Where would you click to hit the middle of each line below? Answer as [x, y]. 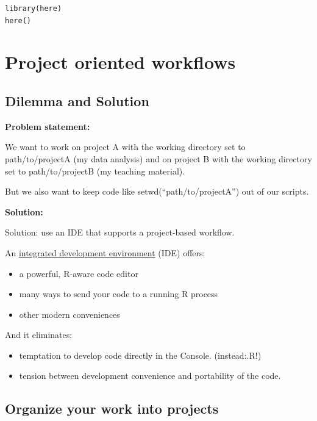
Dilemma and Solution [77, 100]
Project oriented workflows [120, 62]
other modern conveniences [69, 314]
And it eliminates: [39, 335]
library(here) [34, 9]
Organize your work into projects [112, 408]
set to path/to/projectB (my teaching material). [95, 171]
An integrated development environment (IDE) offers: [105, 252]
